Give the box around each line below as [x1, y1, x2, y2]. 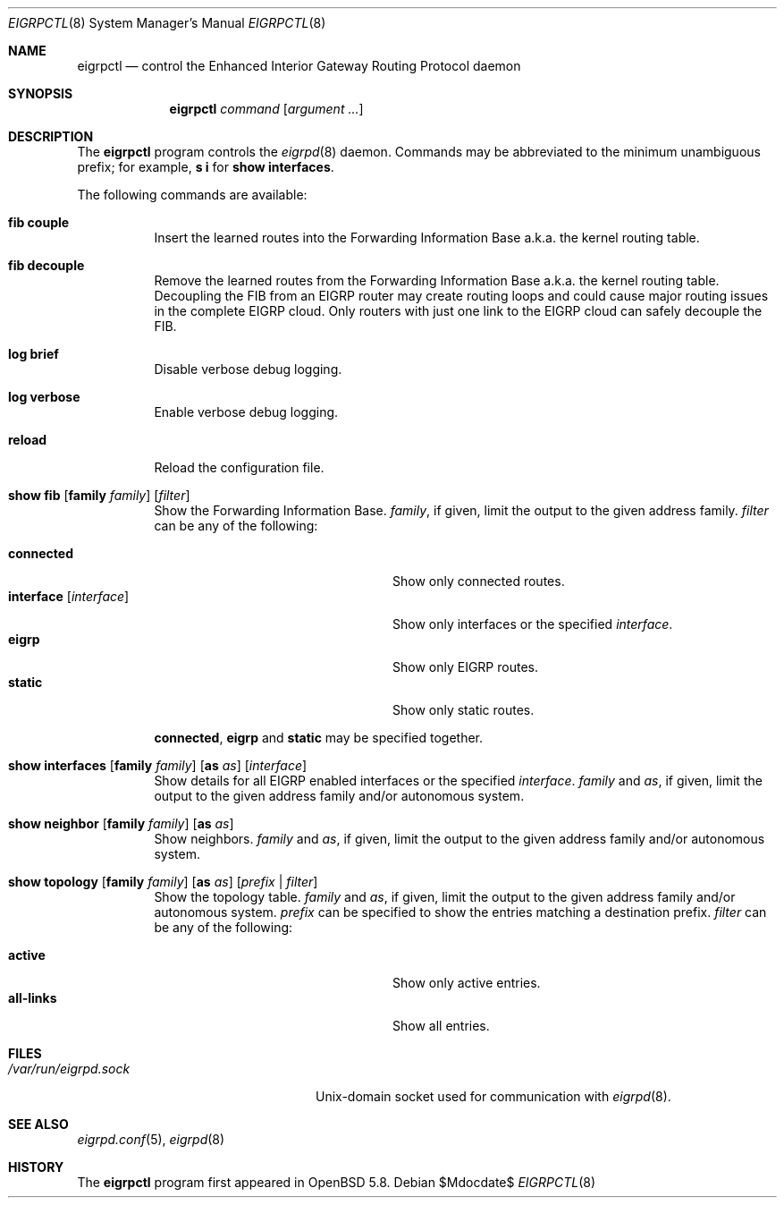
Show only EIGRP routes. [392, 659, 538, 675]
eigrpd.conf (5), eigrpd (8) [77, 1132, 225, 1147]
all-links [8, 990, 57, 1006]
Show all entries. [392, 1018, 490, 1033]
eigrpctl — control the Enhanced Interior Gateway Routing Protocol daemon [77, 58, 521, 73]
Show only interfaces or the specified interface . [392, 616, 673, 632]
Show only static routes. [392, 702, 535, 717]
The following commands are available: [77, 187, 308, 202]
